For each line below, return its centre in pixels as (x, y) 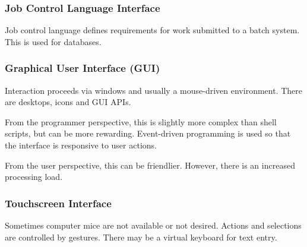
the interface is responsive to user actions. (81, 145)
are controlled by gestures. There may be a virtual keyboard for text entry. (141, 237)
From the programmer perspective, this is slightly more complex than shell (141, 121)
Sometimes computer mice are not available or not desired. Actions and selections (153, 225)
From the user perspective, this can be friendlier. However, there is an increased (150, 165)
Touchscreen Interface (58, 203)
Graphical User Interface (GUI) (83, 68)
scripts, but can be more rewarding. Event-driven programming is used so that (148, 133)
